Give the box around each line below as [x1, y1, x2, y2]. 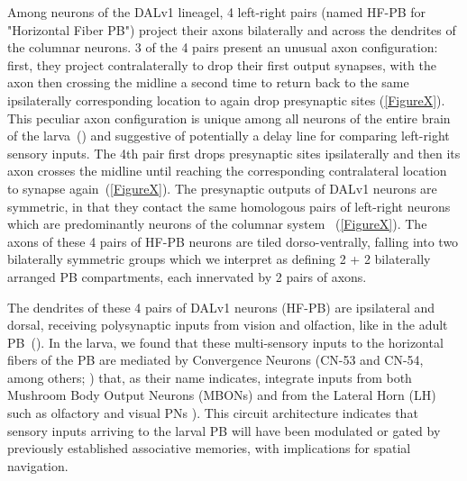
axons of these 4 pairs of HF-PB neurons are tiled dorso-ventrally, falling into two [7, 231, 459, 250]
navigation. [7, 456, 69, 475]
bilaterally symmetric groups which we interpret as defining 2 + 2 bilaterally [7, 250, 431, 268]
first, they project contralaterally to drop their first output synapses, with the [7, 55, 436, 74]
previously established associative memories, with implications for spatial [7, 439, 411, 458]
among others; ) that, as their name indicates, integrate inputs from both [7, 368, 412, 386]
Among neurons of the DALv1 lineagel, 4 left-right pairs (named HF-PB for [7, 3, 426, 21]
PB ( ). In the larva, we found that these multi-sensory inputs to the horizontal [7, 332, 444, 351]
